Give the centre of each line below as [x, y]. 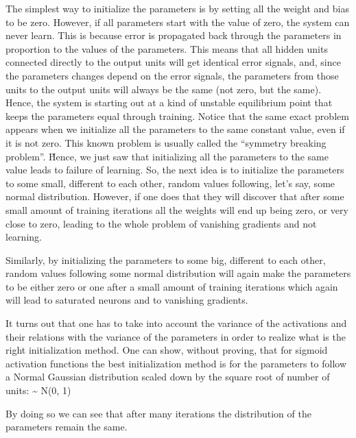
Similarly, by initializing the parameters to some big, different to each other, [166, 259]
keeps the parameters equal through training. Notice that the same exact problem [177, 115]
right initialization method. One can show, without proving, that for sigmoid [167, 350]
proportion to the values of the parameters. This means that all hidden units [167, 48]
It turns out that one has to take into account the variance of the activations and [176, 323]
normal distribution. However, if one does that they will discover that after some [175, 196]
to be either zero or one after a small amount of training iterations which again [172, 286]
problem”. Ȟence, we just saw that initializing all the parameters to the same [167, 156]
